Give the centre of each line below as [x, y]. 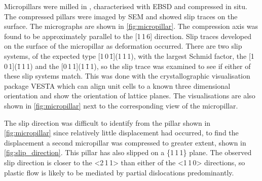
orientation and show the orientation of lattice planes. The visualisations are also [130, 96]
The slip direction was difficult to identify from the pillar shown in [107, 122]
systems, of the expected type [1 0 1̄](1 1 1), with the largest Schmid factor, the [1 [129, 56]
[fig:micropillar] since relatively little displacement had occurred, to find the [121, 133]
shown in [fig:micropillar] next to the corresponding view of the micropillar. [121, 105]
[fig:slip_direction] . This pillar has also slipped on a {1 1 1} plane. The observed [128, 152]
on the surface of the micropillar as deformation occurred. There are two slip [123, 46]
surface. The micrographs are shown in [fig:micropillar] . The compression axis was [131, 26]
